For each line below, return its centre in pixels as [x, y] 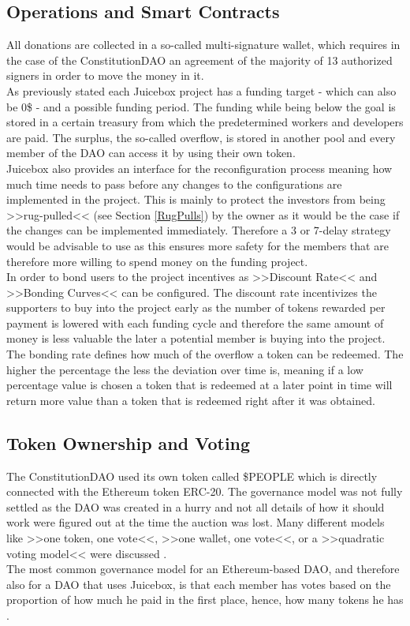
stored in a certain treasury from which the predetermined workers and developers [205, 122]
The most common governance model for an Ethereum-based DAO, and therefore [203, 569]
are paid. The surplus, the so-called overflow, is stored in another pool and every [201, 137]
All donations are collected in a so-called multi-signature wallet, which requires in [203, 45]
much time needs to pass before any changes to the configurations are [174, 184]
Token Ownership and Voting [129, 442]
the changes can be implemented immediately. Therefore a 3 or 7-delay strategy [199, 230]
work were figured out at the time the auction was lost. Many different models [196, 522]
